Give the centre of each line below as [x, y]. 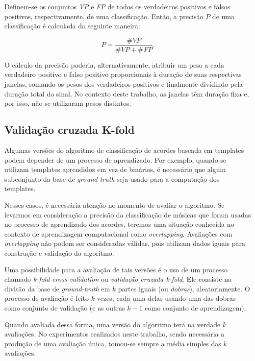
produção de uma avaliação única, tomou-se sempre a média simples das [113, 343]
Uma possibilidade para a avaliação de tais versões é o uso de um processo [116, 269]
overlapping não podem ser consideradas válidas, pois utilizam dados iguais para [125, 243]
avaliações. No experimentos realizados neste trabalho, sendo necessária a [115, 334]
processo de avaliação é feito [47, 298]
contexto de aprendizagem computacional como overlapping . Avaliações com [118, 233]
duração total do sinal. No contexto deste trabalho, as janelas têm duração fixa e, [127, 93]
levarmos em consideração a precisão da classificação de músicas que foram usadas [128, 214]
